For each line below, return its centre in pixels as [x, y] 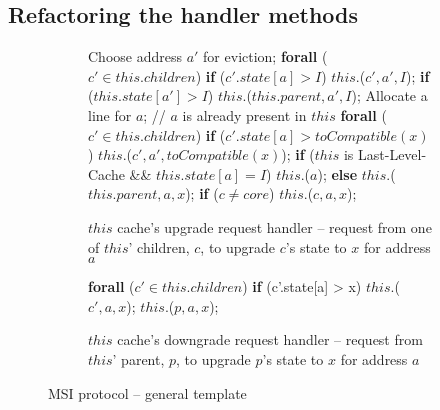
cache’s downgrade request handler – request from [270, 339]
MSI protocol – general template [147, 392]
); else [337, 173]
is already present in [244, 114]
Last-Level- [392, 154]
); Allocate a [389, 95]
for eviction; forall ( [265, 56]
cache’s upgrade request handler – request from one [274, 226]
